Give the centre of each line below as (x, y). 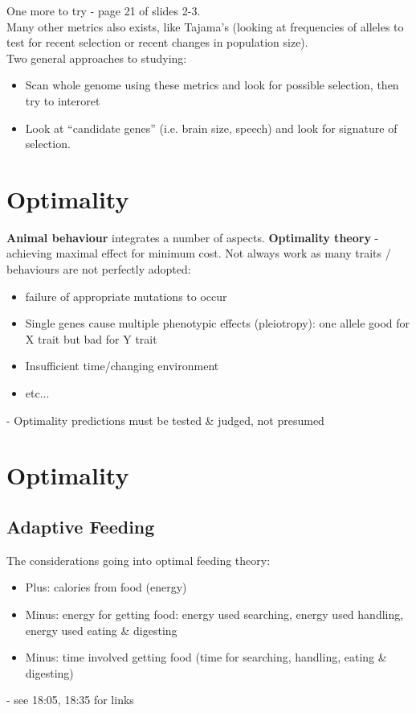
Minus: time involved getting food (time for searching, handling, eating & (206, 657)
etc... (37, 393)
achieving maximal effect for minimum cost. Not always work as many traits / (199, 253)
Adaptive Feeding (81, 526)
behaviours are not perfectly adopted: (99, 269)
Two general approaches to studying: (97, 58)
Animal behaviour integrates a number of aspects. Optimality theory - (193, 237)
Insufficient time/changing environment (122, 366)
